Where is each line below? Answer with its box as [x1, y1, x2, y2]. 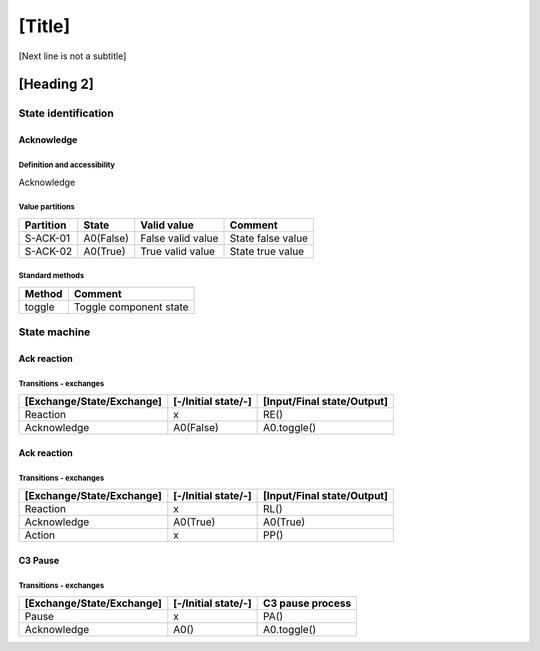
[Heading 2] [18, 76, 94, 93]
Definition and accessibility [18, 160, 115, 170]
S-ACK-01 [24, 231, 70, 245]
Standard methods [18, 271, 85, 281]
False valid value [140, 231, 219, 245]
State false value [229, 231, 309, 245]
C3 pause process [263, 596, 352, 610]
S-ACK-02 [24, 244, 73, 258]
